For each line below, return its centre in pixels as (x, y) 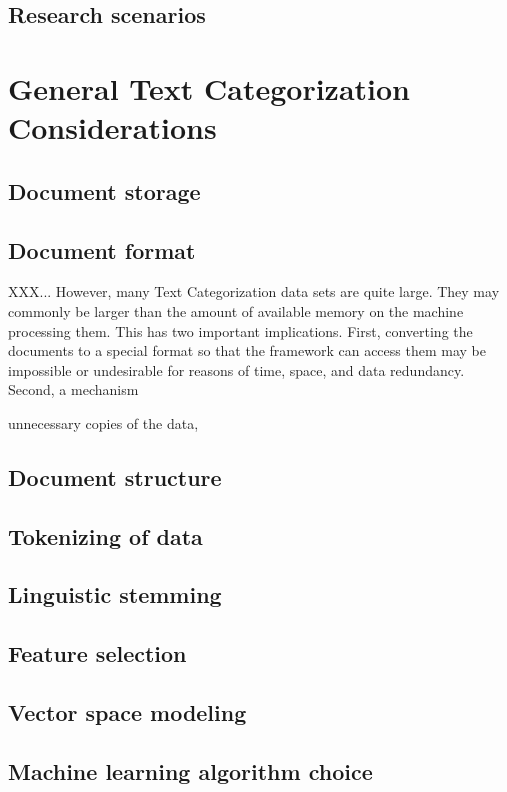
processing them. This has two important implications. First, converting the (240, 330)
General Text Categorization (209, 87)
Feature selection (97, 653)
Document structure (115, 476)
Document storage (104, 190)
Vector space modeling (127, 712)
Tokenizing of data (105, 535)
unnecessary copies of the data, (103, 422)
